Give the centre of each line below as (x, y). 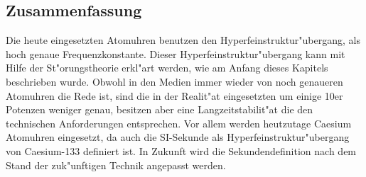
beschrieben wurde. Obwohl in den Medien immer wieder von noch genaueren (174, 81)
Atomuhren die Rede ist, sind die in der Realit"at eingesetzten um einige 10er (174, 95)
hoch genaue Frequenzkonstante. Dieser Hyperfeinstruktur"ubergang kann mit (176, 53)
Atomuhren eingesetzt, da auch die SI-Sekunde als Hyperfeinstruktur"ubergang (178, 137)
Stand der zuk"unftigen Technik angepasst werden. (116, 165)
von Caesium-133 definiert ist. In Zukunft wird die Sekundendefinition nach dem (181, 150)
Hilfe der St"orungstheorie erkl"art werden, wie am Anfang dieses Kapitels (167, 68)
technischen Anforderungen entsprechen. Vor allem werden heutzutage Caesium (179, 123)
